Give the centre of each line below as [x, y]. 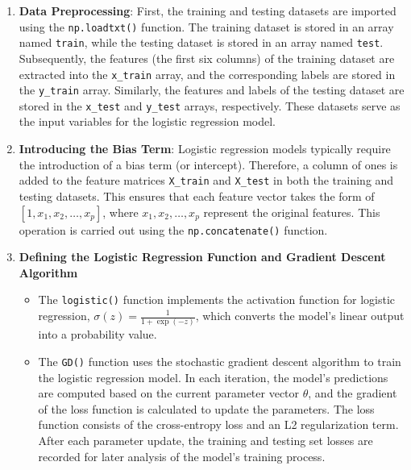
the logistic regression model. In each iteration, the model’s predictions [213, 377]
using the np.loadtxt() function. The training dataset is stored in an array [206, 26]
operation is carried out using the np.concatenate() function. [173, 229]
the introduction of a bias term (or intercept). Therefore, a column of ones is [208, 164]
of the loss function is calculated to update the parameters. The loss [206, 408]
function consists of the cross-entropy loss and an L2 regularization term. [218, 424]
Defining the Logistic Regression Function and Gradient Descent [202, 257]
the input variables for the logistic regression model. [147, 121]
